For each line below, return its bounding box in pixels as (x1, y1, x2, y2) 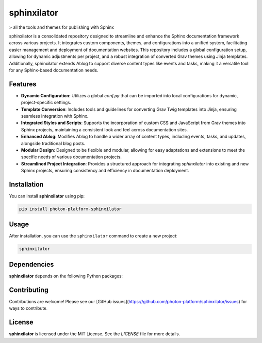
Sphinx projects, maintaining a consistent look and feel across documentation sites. (21, 126, 188, 132)
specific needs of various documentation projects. (21, 154, 122, 160)
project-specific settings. (21, 100, 71, 106)
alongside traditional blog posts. (21, 140, 85, 146)
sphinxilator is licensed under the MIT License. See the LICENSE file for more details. (9, 331, 180, 337)
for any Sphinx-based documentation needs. (9, 67, 98, 73)
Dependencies (9, 260, 54, 269)
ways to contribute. (9, 306, 48, 311)
